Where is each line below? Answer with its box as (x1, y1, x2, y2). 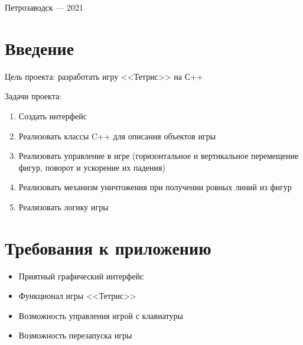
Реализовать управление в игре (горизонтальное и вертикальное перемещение (18, 149, 299, 162)
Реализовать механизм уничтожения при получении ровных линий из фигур (18, 181, 292, 193)
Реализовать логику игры (18, 200, 109, 213)
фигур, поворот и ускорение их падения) (18, 161, 165, 173)
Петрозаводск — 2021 (5, 1, 83, 13)
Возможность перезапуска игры (18, 329, 132, 341)
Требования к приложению (5, 235, 211, 259)
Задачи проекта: (5, 90, 62, 102)
